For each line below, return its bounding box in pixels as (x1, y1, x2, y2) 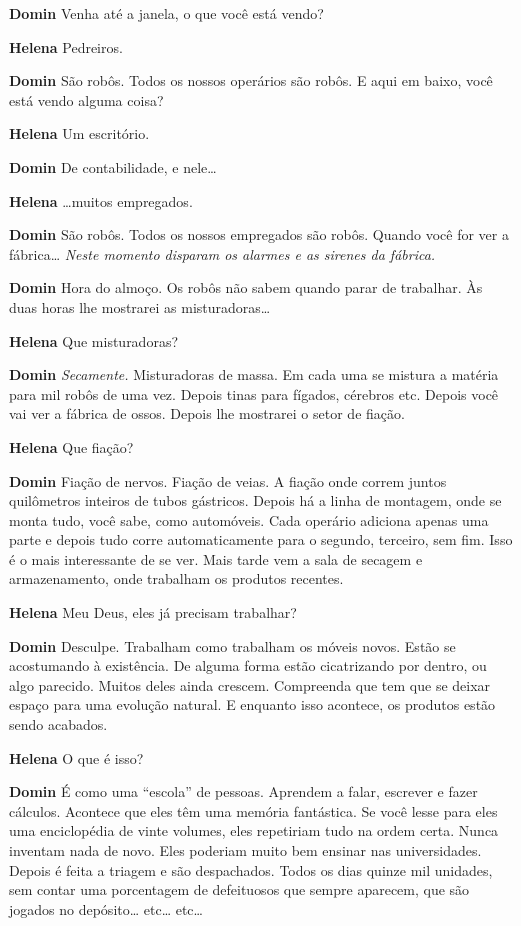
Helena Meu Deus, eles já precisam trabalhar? (9, 602, 297, 623)
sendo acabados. (9, 714, 108, 735)
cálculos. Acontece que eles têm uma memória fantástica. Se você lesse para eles (9, 800, 498, 821)
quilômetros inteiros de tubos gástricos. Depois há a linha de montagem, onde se (9, 490, 502, 511)
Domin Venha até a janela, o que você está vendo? (9, 3, 324, 23)
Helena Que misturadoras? (9, 330, 179, 351)
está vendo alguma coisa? (9, 89, 164, 110)
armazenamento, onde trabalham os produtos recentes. (9, 568, 344, 589)
